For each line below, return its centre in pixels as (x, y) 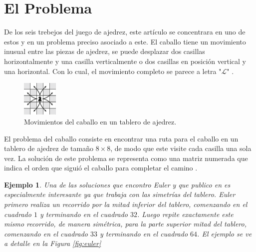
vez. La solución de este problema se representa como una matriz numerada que (126, 158)
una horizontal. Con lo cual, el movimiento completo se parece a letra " (113, 71)
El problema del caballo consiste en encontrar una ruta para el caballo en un (121, 138)
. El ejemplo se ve (225, 233)
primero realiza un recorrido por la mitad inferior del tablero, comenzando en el (126, 204)
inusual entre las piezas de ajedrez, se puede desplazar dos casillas (105, 51)
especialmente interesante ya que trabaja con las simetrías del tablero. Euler (120, 194)
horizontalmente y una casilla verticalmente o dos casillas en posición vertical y (125, 61)
